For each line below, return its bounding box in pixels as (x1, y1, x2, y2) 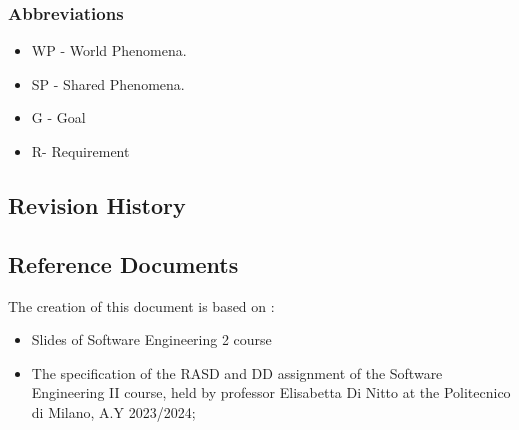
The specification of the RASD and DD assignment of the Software (31, 362, 443, 383)
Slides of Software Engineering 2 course (31, 329, 272, 350)
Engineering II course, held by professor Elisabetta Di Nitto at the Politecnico (31, 382, 511, 403)
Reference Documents (8, 248, 239, 279)
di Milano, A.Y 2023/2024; (31, 401, 196, 422)
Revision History (8, 189, 186, 220)
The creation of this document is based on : (8, 295, 275, 316)
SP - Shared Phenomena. (31, 73, 185, 94)
